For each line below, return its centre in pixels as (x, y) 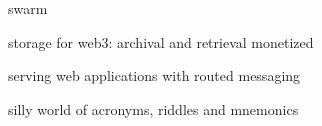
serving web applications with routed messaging (154, 75)
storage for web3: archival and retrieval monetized (161, 41)
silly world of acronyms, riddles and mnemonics (153, 108)
